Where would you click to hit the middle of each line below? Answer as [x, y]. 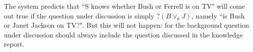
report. [14, 44]
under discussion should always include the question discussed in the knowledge [123, 34]
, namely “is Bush [218, 15]
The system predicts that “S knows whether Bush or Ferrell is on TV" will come [125, 6]
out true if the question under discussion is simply [79, 15]
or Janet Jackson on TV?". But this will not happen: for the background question [127, 25]
